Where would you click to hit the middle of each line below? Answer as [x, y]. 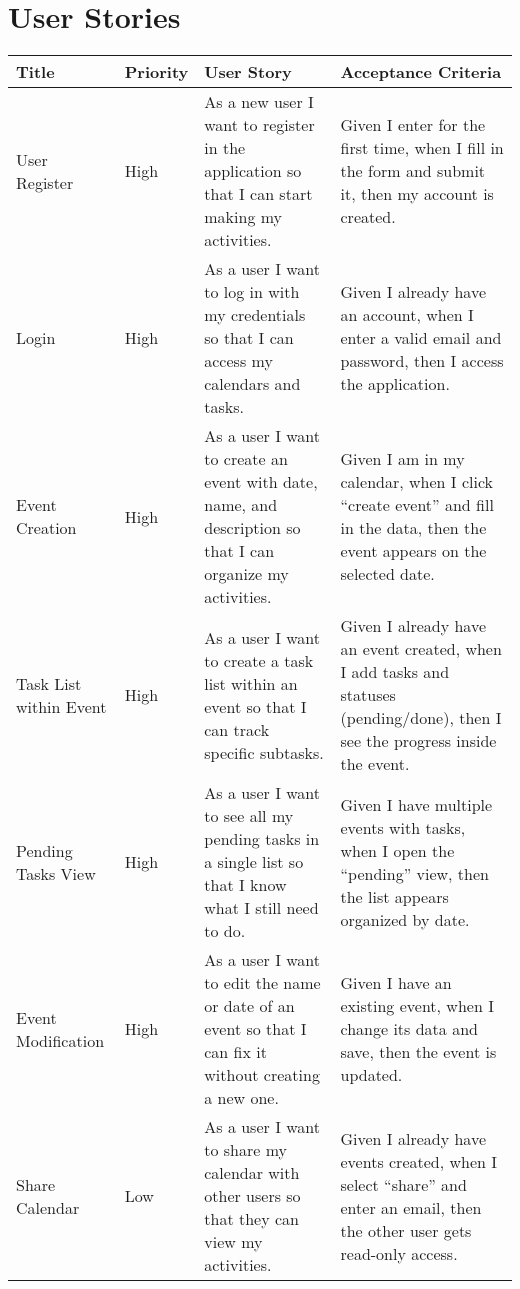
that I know [245, 885]
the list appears [394, 896]
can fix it [235, 1052]
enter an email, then [411, 1207]
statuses [368, 695]
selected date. [387, 574]
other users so [252, 1196]
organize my [246, 574]
